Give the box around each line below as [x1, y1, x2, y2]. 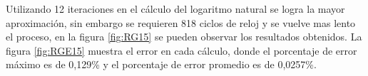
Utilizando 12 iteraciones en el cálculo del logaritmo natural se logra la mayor [6, 1, 345, 16]
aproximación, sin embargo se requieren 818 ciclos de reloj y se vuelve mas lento [6, 15, 356, 30]
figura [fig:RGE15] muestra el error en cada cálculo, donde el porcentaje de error [6, 43, 357, 58]
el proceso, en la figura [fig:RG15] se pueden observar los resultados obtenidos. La [6, 29, 362, 44]
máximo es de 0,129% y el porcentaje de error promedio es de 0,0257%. [6, 57, 317, 72]
